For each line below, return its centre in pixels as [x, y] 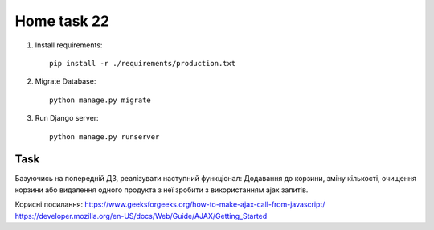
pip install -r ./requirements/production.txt [143, 63]
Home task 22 [62, 21]
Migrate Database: [66, 81]
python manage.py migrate [100, 100]
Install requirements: [69, 45]
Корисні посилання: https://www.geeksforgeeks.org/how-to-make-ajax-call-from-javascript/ [170, 204]
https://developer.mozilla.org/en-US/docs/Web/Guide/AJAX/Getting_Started [141, 216]
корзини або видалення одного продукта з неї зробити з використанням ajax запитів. [162, 190]
